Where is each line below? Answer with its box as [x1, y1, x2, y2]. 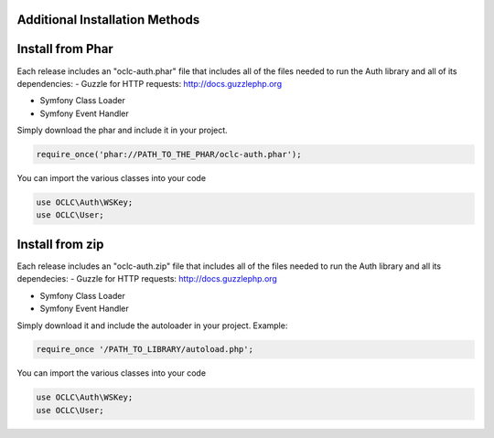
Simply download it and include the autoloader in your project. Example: [16, 320, 288, 331]
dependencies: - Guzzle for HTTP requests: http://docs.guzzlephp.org [16, 78, 283, 89]
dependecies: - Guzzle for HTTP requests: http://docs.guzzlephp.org [16, 273, 278, 284]
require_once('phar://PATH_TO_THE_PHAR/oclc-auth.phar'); [36, 149, 302, 160]
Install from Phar [16, 41, 113, 57]
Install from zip [16, 236, 104, 251]
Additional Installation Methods [16, 12, 200, 27]
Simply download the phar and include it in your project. [16, 124, 228, 136]
